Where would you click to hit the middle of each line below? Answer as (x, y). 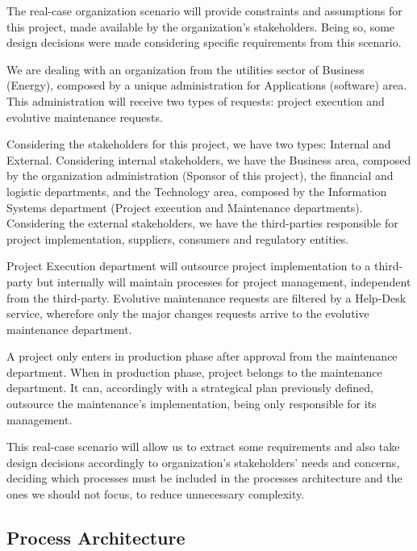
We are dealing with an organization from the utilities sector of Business (186, 69)
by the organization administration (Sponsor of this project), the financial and (200, 175)
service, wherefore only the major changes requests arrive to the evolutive (188, 313)
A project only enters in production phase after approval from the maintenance (202, 356)
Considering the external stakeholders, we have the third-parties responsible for (202, 223)
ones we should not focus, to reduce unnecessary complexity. (156, 494)
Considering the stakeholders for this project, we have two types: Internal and (199, 144)
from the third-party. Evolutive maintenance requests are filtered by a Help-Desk (206, 297)
